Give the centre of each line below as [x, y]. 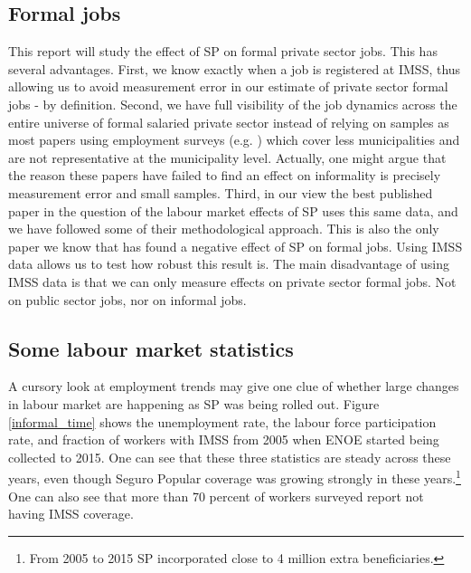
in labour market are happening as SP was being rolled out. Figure [194, 403]
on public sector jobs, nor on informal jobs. [127, 299]
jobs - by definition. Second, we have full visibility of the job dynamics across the [233, 104]
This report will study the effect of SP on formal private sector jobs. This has [223, 51]
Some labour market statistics [151, 348]
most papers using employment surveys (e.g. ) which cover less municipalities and [234, 140]
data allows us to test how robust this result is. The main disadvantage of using [229, 264]
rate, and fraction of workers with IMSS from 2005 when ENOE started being [224, 439]
